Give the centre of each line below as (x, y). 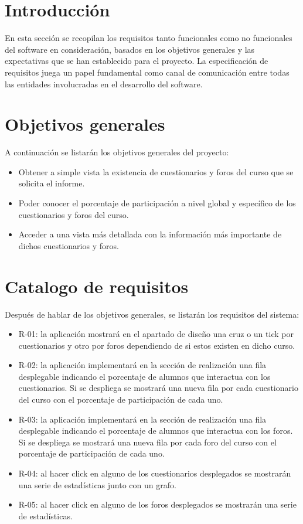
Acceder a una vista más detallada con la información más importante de (150, 234)
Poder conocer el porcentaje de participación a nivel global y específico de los (157, 203)
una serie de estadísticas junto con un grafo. (97, 484)
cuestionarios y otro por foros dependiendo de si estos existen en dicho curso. (157, 345)
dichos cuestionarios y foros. (69, 245)
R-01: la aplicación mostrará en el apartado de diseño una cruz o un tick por (156, 334)
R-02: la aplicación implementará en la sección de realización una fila (142, 365)
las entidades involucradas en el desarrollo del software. (104, 84)
